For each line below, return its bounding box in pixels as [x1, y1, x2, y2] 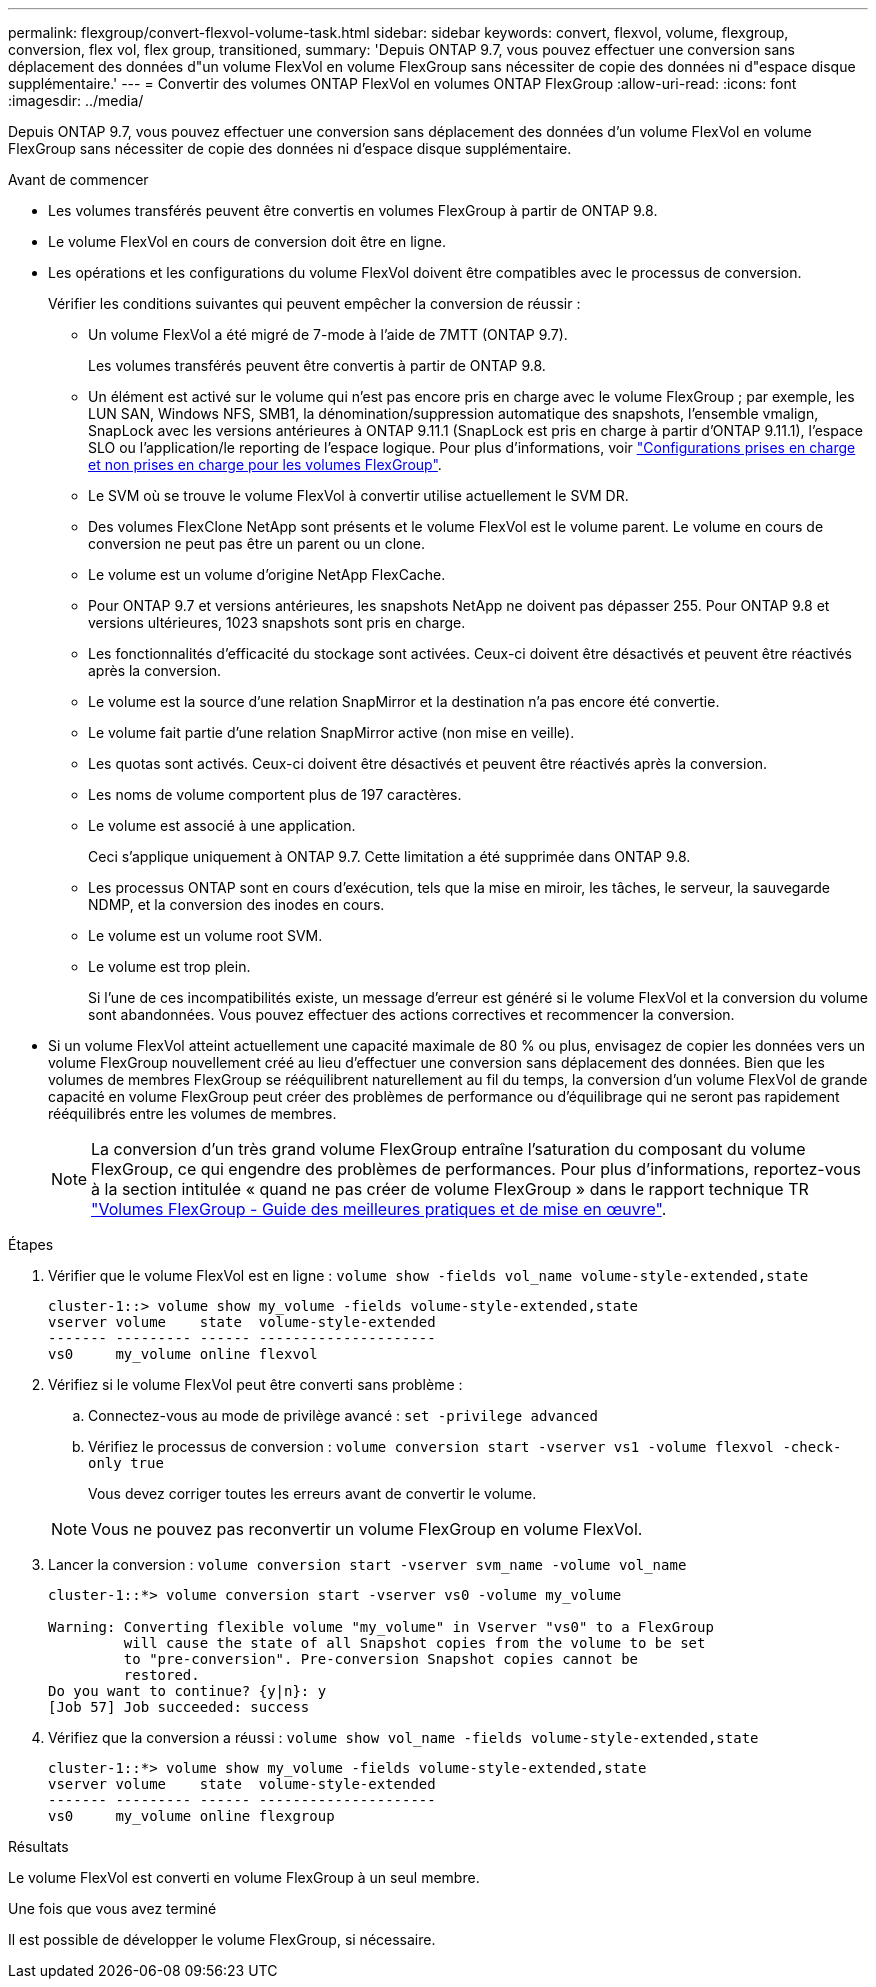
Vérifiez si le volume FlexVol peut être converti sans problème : [48, 1376, 463, 1393]
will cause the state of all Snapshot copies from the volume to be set [123, 1635, 706, 1651]
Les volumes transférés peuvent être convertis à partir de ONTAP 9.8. [88, 357, 546, 374]
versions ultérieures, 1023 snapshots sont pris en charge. [88, 614, 466, 631]
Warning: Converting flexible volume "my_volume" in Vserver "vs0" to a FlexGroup [48, 1619, 714, 1635]
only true [88, 1455, 164, 1471]
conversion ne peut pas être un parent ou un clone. [88, 535, 425, 552]
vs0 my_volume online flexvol [48, 1346, 318, 1362]
